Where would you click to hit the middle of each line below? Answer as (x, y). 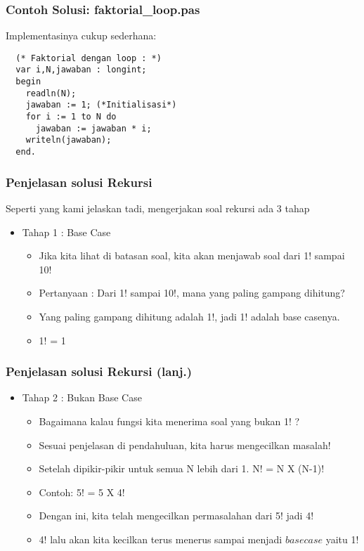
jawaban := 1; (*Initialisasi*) (101, 105)
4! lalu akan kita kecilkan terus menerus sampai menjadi (161, 539)
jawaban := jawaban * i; (93, 128)
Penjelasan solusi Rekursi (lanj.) (99, 371)
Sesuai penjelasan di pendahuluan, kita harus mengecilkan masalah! (185, 445)
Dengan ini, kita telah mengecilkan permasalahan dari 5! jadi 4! (176, 516)
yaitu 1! (342, 539)
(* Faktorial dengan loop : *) (89, 58)
